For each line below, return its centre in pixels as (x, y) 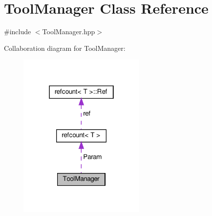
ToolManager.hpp (69, 32)
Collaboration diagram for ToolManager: (65, 48)
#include (18, 32)
